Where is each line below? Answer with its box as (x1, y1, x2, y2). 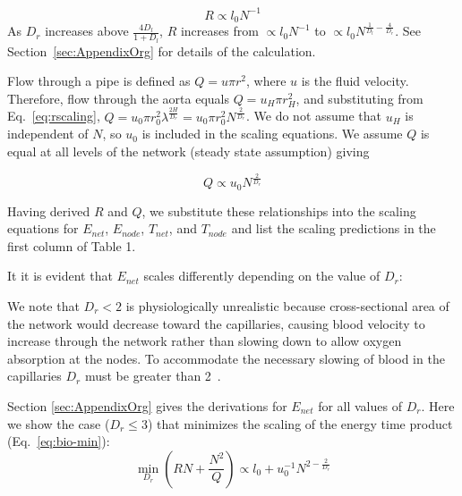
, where (245, 71, 287, 90)
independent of (7, 124, 89, 143)
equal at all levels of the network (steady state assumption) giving (7, 142, 370, 161)
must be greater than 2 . (84, 366, 221, 385)
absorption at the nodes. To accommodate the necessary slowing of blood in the (7, 349, 445, 367)
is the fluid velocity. (301, 71, 409, 90)
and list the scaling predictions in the (231, 219, 436, 238)
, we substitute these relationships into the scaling (141, 201, 416, 220)
